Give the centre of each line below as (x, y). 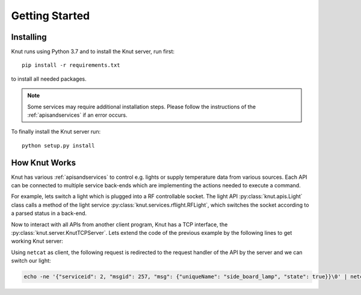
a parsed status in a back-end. (49, 213)
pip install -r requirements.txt (71, 65)
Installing (29, 37)
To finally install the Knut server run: (56, 132)
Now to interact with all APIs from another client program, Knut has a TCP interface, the (119, 224)
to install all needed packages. (49, 79)
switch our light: (31, 261)
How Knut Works (44, 163)
